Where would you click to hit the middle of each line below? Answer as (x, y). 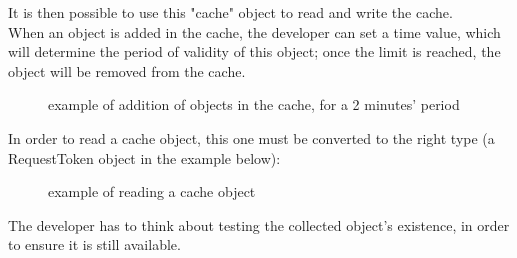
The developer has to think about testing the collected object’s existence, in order (259, 224)
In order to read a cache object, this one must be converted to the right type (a (251, 137)
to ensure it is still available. (94, 244)
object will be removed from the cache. (127, 70)
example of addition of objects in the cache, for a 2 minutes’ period (254, 104)
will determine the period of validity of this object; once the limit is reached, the (254, 51)
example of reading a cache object (152, 191)
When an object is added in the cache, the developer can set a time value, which (254, 31)
